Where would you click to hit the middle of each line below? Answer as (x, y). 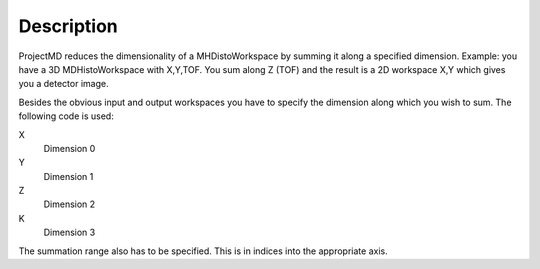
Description (68, 26)
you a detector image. (63, 84)
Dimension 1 (68, 176)
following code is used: (66, 116)
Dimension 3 (69, 232)
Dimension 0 (69, 148)
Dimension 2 (69, 204)
